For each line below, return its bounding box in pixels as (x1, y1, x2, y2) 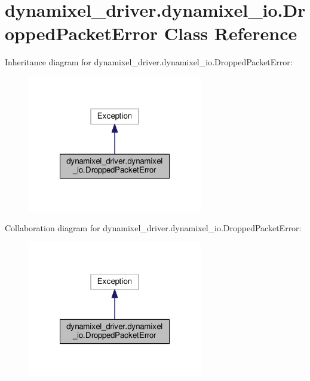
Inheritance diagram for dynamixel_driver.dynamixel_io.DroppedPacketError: (5, 56, 293, 68)
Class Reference (164, 21, 297, 46)
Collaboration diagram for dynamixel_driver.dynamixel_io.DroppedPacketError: (5, 221, 302, 234)
